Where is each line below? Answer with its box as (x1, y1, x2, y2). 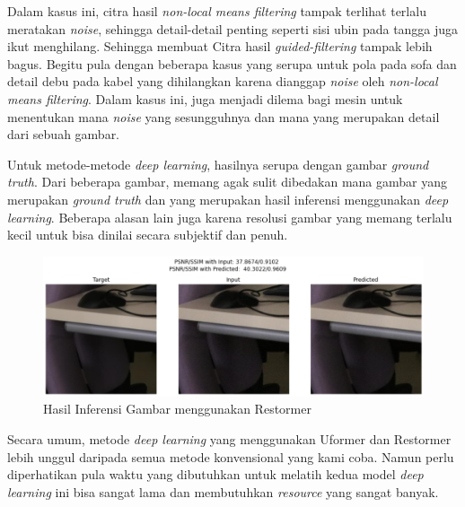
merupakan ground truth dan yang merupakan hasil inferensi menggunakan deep (7, 189, 449, 208)
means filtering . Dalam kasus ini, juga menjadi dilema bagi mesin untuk (7, 89, 403, 108)
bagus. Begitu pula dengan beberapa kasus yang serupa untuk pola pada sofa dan (7, 54, 457, 73)
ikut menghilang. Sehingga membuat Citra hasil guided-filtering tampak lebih (7, 37, 433, 56)
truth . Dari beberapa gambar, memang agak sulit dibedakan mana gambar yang (7, 172, 448, 191)
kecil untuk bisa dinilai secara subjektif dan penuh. (7, 225, 288, 244)
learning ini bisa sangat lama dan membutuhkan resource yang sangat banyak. (7, 482, 439, 501)
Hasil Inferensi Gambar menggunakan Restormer (43, 399, 311, 418)
